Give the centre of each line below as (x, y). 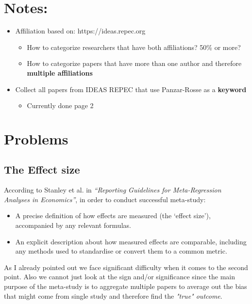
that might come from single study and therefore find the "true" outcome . (113, 296)
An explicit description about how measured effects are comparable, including (131, 241)
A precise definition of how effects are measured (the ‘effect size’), (113, 216)
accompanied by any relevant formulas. (73, 225)
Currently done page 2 (60, 105)
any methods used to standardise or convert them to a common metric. (121, 251)
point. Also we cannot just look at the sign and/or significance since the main (120, 277)
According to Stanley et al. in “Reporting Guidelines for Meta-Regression (113, 190)
